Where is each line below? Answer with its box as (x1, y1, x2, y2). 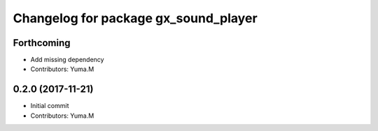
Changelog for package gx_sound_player (13, 10, 258, 26)
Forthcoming (13, 37, 71, 49)
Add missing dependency (30, 56, 104, 64)
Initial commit (30, 102, 69, 110)
